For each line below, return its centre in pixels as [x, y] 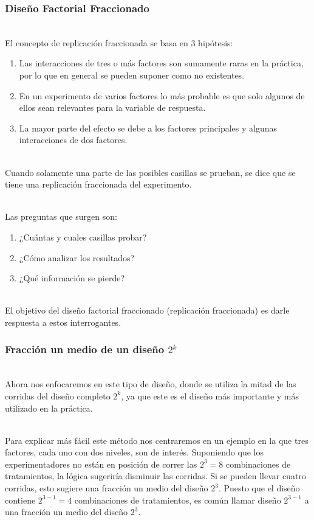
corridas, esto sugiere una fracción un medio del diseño [107, 488]
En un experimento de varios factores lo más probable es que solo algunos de [162, 95]
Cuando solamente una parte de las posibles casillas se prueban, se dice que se [150, 172]
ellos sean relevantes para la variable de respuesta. [112, 107]
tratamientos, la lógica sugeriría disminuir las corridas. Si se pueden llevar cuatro [155, 476]
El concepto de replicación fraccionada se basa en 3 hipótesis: [119, 42]
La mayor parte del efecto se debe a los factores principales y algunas [148, 128]
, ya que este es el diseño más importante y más [210, 395]
